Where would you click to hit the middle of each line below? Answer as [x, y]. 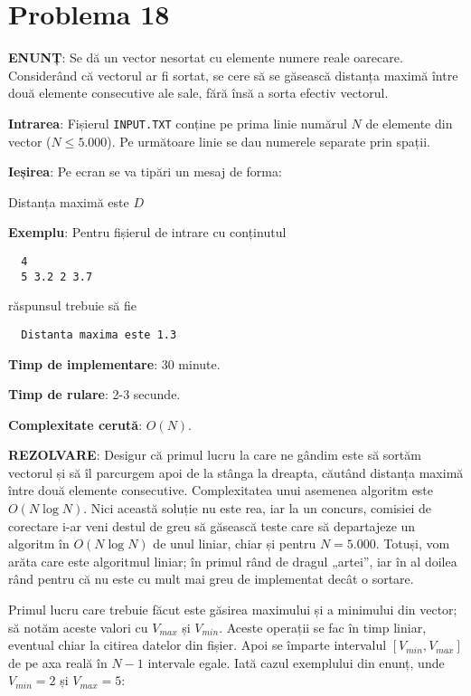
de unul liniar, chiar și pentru [235, 543]
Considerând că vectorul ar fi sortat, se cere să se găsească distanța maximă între [233, 75]
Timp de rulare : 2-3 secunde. [94, 394]
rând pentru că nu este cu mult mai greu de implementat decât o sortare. [211, 579]
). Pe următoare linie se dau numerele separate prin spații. [268, 141]
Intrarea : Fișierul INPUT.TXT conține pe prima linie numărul [178, 123]
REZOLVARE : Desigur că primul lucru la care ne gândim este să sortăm [215, 455]
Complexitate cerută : [75, 424]
